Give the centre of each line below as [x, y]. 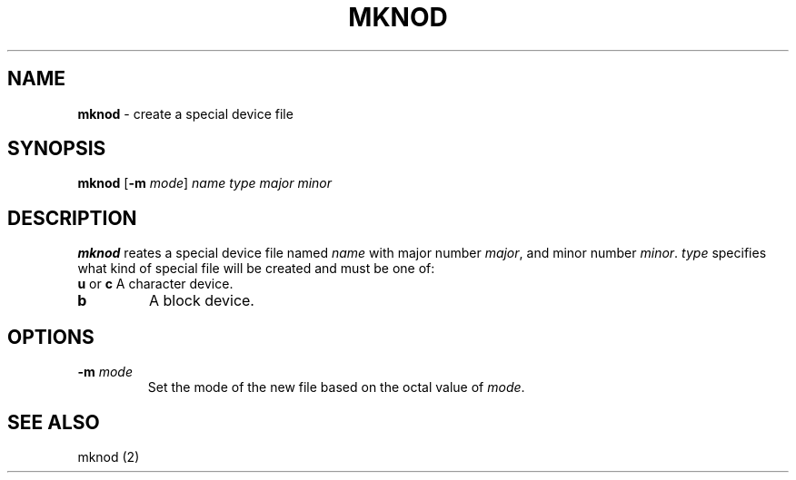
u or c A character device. [155, 284]
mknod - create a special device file [185, 113]
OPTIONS [51, 337]
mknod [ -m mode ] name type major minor [205, 183]
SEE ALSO [54, 422]
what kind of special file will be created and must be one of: [256, 269]
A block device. [201, 301]
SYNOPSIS [57, 149]
